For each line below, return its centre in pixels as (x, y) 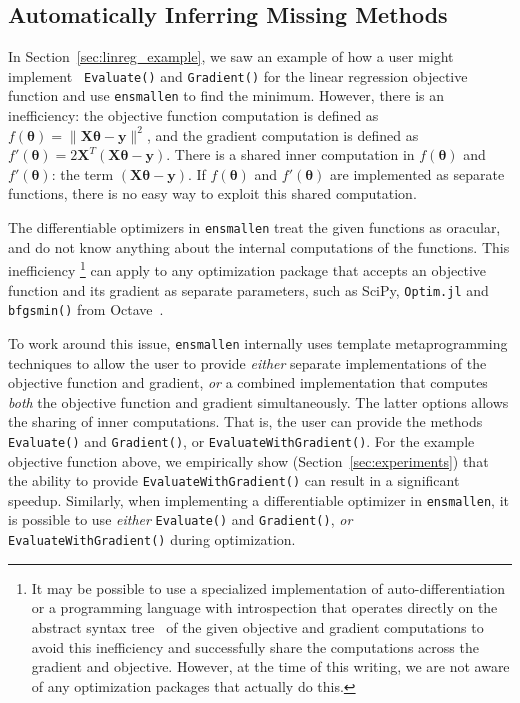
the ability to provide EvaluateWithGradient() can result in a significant (234, 480)
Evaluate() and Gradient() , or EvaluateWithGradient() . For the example (241, 440)
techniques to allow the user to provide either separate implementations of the (247, 362)
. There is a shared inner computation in (290, 154)
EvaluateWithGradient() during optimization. (152, 539)
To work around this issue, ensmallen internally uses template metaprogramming (258, 342)
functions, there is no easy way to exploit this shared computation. (212, 193)
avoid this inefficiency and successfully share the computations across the (255, 646)
